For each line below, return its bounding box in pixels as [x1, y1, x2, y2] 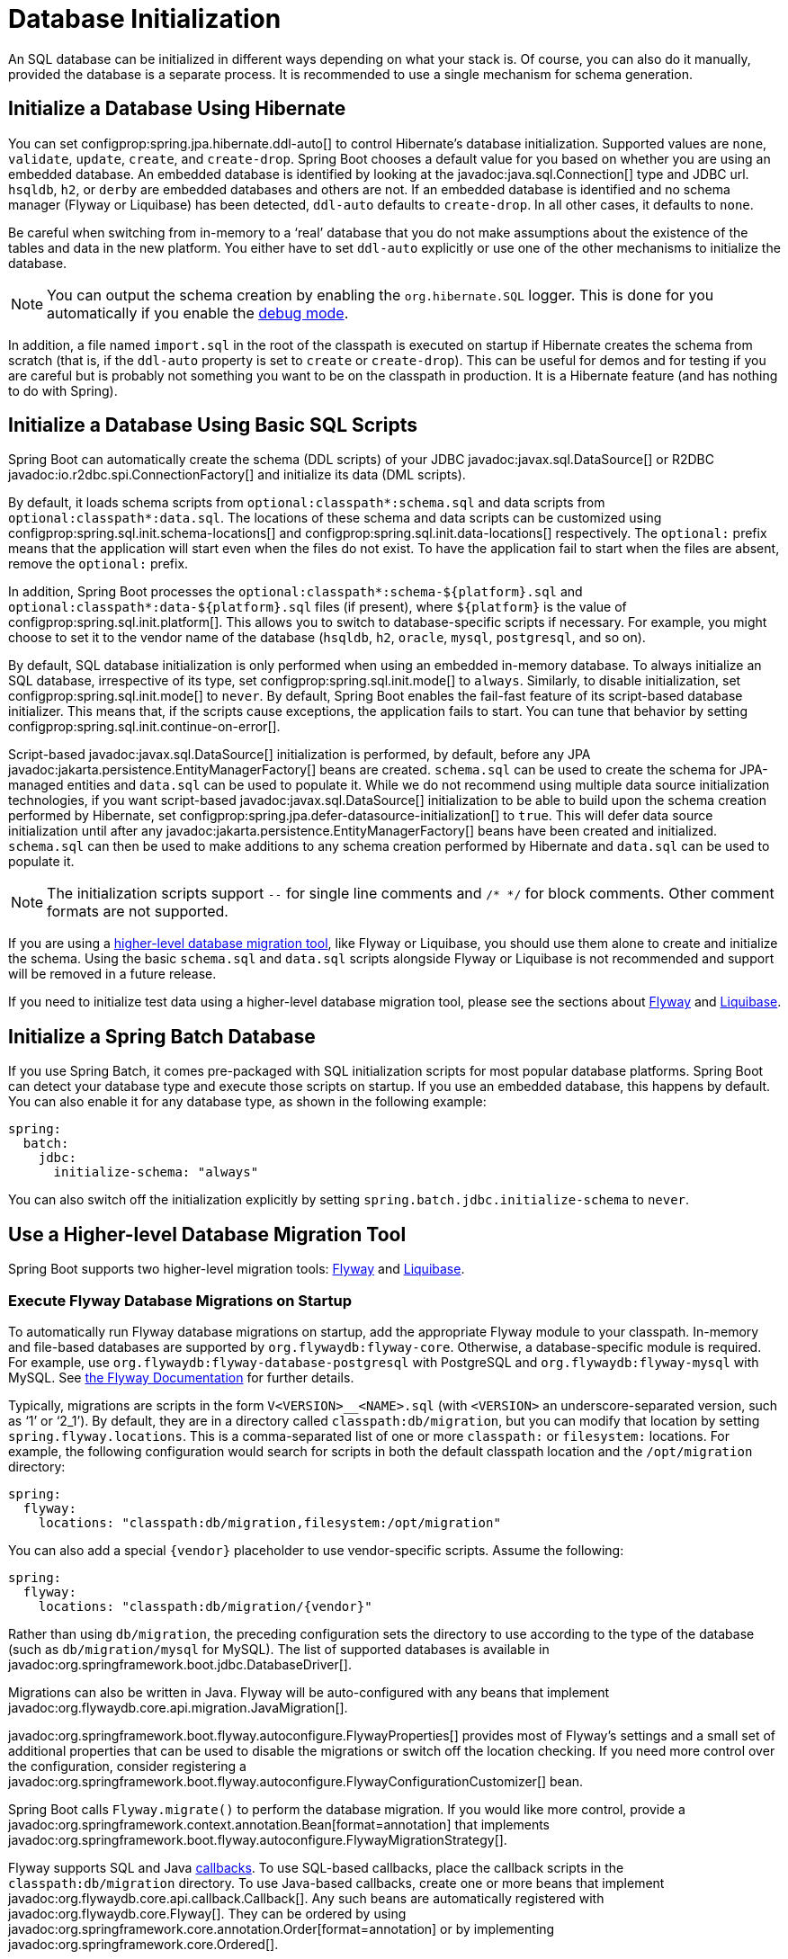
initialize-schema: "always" [53, 1165, 259, 1180]
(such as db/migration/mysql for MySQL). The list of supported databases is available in [8, 1641, 550, 1657]
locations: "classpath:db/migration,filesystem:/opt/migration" [38, 1515, 501, 1530]
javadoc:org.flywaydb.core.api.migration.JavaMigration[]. [8, 1699, 348, 1715]
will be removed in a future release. [8, 966, 217, 982]
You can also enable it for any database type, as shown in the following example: [8, 1094, 487, 1110]
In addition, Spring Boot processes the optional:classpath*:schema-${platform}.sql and [8, 584, 583, 600]
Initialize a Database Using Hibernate [8, 97, 346, 121]
